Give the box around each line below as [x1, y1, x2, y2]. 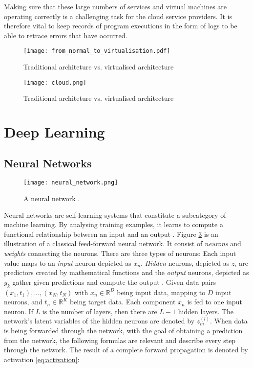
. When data [210, 316, 248, 326]
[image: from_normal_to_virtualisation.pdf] [23, 47, 170, 55]
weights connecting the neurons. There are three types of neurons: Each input [4, 248, 236, 258]
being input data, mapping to [117, 287, 206, 297]
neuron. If [4, 306, 33, 316]
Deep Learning [4, 122, 105, 142]
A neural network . [23, 193, 80, 204]
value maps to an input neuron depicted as [4, 257, 131, 268]
